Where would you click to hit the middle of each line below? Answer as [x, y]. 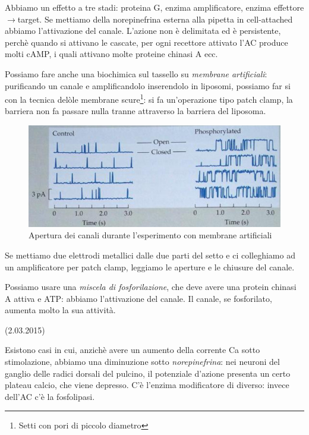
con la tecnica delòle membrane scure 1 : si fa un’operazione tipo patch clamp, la [149, 98]
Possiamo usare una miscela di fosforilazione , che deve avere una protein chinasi [151, 287]
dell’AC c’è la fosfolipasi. [50, 396]
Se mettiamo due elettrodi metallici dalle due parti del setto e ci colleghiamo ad [150, 255]
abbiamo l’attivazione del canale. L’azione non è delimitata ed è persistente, [143, 31]
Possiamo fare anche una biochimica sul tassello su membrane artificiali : [136, 73]
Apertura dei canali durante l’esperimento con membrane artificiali [150, 235]
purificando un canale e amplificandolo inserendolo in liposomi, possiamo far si [148, 85]
